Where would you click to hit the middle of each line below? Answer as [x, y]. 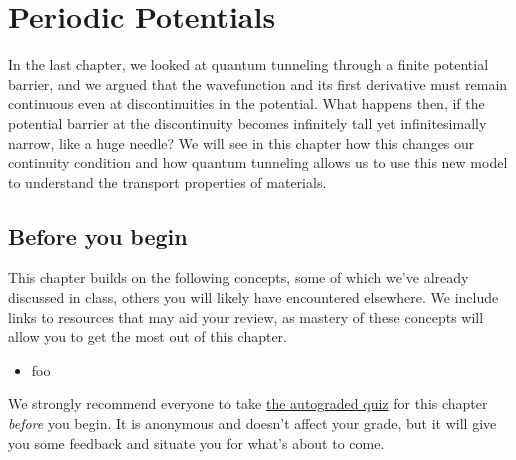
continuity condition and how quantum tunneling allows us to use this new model [258, 162]
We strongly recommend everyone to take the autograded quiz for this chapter [248, 403]
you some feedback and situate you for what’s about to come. [196, 442]
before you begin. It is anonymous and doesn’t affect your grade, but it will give [252, 423]
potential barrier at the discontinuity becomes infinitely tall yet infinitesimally [247, 122]
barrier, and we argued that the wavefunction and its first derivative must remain [258, 83]
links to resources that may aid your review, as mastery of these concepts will [246, 316]
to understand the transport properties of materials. [167, 181]
